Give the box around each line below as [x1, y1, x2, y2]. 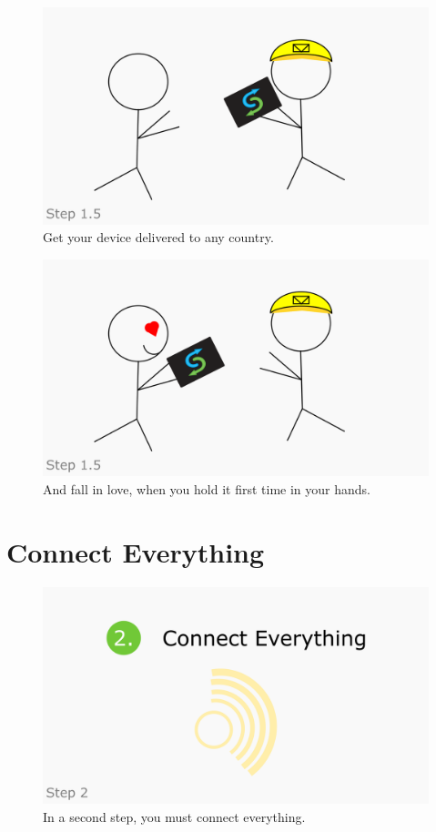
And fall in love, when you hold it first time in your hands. [43, 479, 370, 498]
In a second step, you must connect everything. [43, 807, 306, 826]
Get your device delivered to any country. [43, 228, 274, 247]
